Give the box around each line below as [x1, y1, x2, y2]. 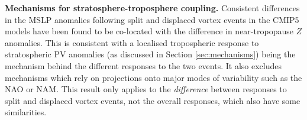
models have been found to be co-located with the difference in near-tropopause [5, 25, 293, 37]
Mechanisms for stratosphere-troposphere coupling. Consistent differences [5, 2, 300, 14]
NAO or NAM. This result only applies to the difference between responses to [5, 83, 287, 95]
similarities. [5, 106, 47, 118]
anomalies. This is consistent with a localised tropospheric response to [5, 36, 259, 48]
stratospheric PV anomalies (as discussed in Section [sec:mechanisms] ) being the [5, 48, 296, 60]
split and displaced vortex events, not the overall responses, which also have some [5, 94, 300, 106]
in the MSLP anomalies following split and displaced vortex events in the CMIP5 [5, 13, 299, 25]
